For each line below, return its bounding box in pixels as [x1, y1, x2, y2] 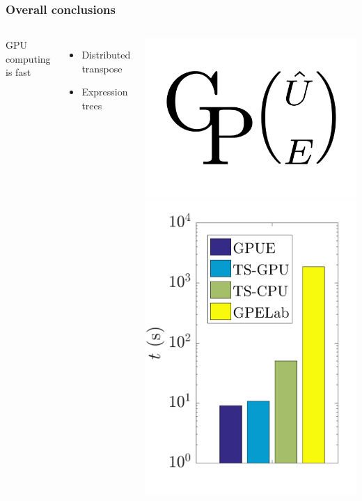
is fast [6, 65, 31, 79]
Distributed [81, 47, 131, 62]
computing [6, 51, 51, 65]
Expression [81, 84, 128, 99]
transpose [81, 61, 123, 75]
